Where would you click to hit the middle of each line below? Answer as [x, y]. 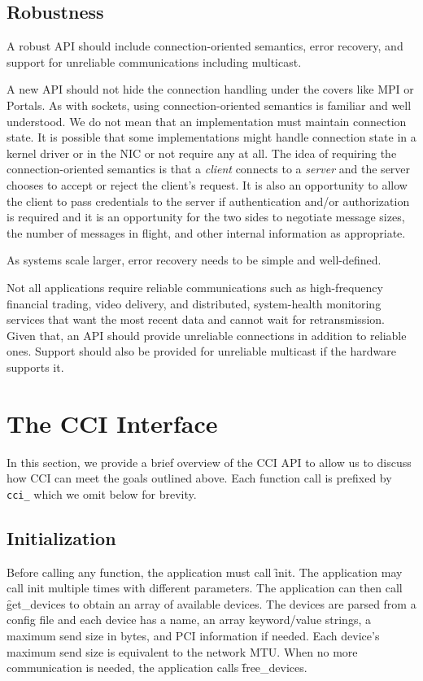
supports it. [35, 367]
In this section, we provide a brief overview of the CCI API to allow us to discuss [209, 462]
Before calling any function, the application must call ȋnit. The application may [205, 572]
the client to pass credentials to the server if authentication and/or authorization [208, 201]
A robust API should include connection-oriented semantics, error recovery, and [205, 46]
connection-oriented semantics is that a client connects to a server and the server [209, 169]
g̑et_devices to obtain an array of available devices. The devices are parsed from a [211, 603]
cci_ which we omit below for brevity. [102, 493]
